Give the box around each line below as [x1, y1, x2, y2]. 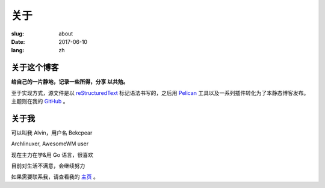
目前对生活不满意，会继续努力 [11, 162, 85, 169]
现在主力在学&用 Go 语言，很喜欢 [11, 151, 93, 159]
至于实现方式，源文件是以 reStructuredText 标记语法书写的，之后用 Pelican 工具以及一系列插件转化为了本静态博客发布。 [11, 89, 309, 96]
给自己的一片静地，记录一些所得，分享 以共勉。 [11, 78, 129, 85]
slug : [11, 30, 24, 37]
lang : [11, 47, 25, 54]
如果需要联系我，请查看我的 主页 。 [11, 173, 99, 180]
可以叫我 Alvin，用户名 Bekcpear [11, 129, 93, 136]
